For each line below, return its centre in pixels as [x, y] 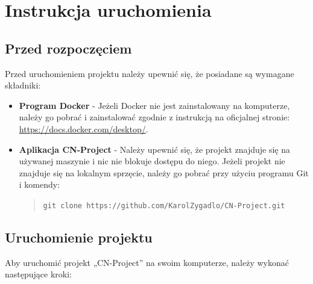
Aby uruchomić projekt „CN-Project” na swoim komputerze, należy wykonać [147, 262]
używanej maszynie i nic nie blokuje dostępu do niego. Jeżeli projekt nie [152, 161]
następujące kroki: [38, 274]
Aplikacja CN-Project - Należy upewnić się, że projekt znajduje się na [154, 149]
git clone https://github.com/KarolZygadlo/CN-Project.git [164, 205]
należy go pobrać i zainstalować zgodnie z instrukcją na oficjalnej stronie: [154, 117]
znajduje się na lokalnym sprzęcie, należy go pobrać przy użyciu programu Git [164, 172]
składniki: [23, 85]
